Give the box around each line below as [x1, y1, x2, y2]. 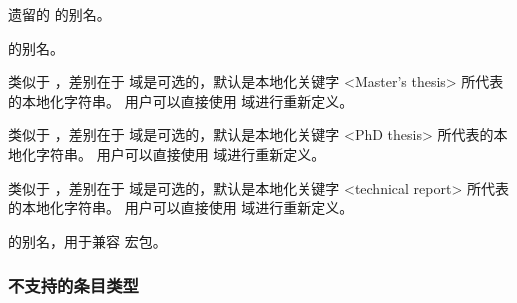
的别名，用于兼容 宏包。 [8, 230, 167, 251]
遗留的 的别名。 [8, 4, 111, 24]
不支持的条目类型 [8, 273, 139, 298]
